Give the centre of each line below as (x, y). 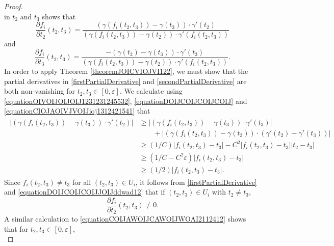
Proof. (14, 6)
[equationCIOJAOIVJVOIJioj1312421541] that (77, 111)
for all (82, 182)
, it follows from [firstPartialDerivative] (196, 182)
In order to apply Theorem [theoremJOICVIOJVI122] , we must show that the (126, 71)
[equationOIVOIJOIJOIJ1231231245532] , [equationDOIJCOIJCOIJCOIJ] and (126, 101)
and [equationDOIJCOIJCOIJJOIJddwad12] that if (85, 192)
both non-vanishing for (40, 91)
